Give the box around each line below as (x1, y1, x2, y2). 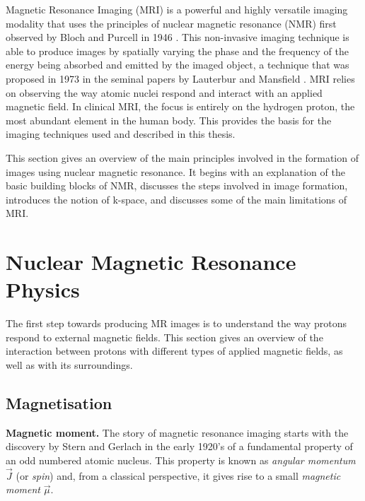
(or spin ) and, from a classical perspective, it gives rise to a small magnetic (16, 468, 341, 483)
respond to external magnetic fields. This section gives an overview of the (6, 329, 323, 344)
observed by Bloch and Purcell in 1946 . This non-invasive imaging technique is (6, 30, 349, 45)
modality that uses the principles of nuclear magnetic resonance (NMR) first (6, 16, 337, 30)
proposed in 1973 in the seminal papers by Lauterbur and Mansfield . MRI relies (6, 71, 355, 86)
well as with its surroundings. (6, 358, 133, 372)
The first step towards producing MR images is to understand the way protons (6, 316, 347, 331)
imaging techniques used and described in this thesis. (6, 126, 236, 141)
